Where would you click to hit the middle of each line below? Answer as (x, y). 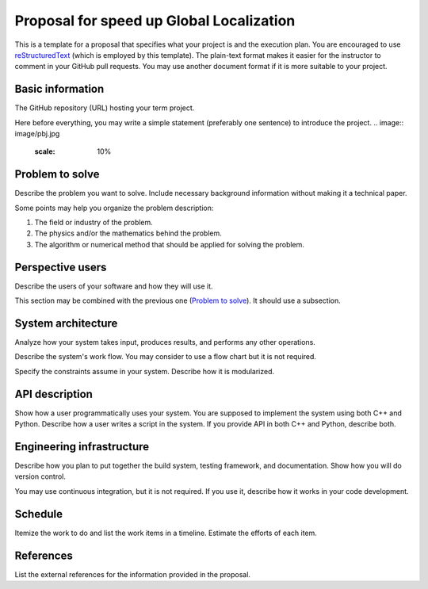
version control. (40, 476)
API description (53, 394)
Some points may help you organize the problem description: (114, 208)
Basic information (59, 89)
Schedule (39, 514)
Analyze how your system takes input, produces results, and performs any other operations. (165, 342)
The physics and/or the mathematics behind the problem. (128, 233)
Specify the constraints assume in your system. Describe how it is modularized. (145, 371)
